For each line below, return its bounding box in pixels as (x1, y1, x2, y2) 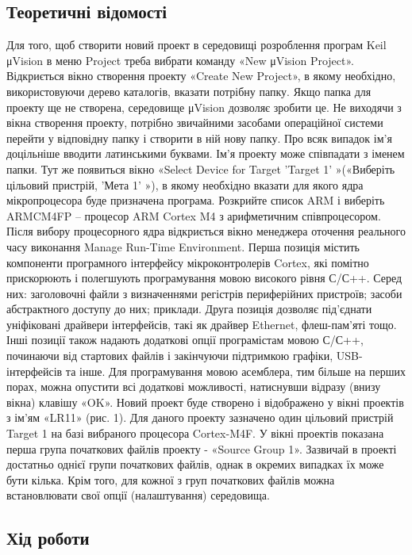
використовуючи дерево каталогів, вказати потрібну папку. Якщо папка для (6, 82, 372, 99)
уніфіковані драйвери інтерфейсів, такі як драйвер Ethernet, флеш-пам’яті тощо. (6, 316, 397, 332)
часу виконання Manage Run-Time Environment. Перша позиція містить (6, 238, 360, 255)
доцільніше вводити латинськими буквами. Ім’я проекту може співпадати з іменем (6, 145, 405, 162)
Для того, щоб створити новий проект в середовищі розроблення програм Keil (6, 36, 387, 53)
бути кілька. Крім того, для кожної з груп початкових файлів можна (6, 471, 335, 488)
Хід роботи (6, 526, 90, 550)
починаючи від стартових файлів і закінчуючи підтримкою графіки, (6, 347, 333, 364)
